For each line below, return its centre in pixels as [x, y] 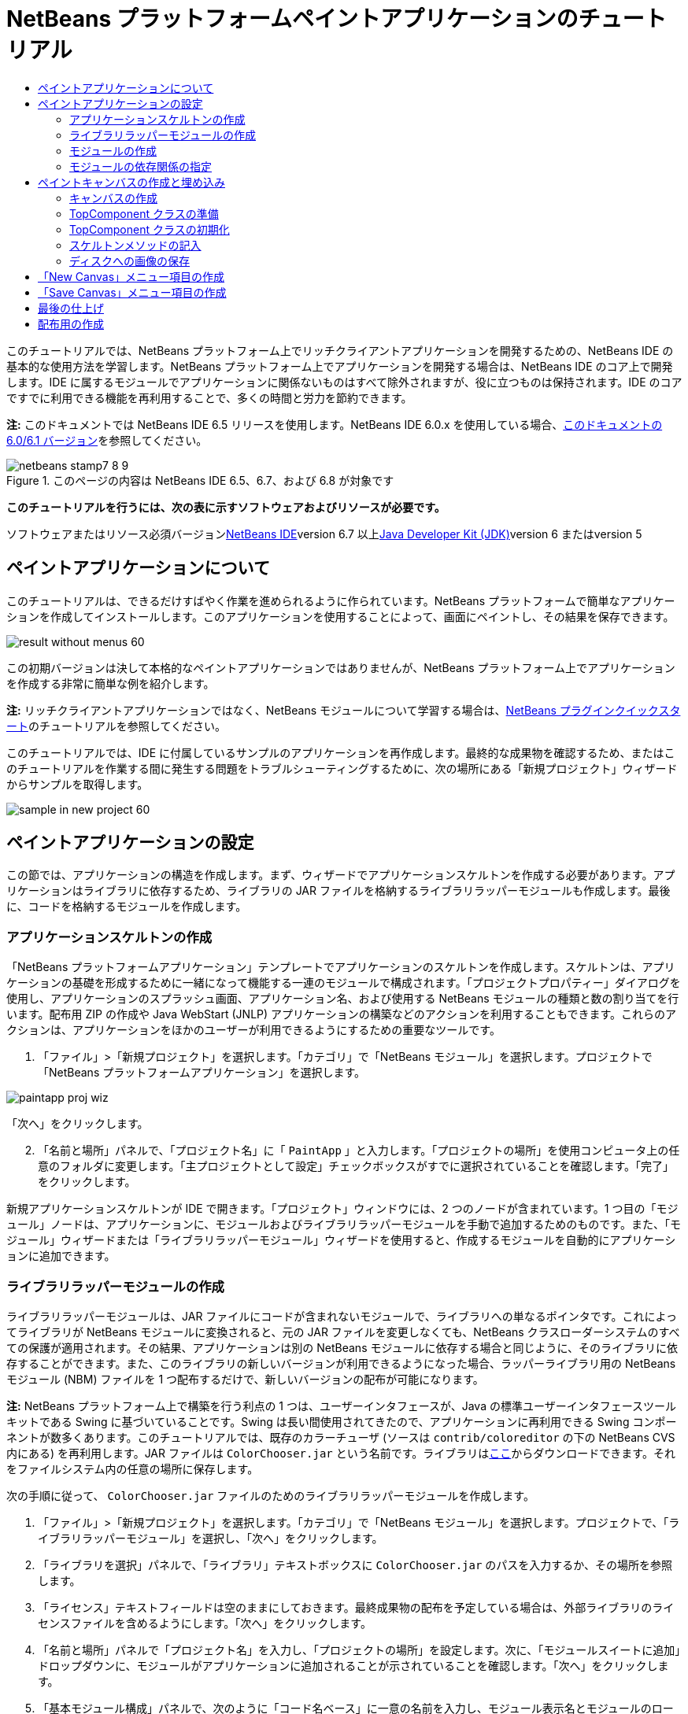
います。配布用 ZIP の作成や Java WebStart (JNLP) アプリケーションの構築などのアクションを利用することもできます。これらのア [342, 1014]
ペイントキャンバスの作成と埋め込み [131, 182]
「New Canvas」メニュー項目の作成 [131, 276]
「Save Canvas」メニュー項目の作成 [132, 292]
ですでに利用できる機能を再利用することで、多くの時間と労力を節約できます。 [209, 397]
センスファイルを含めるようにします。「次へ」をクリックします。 [205, 1623]
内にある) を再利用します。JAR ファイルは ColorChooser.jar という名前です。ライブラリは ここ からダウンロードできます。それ [341, 1453]
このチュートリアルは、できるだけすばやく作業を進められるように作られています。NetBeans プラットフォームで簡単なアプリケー [341, 600]
